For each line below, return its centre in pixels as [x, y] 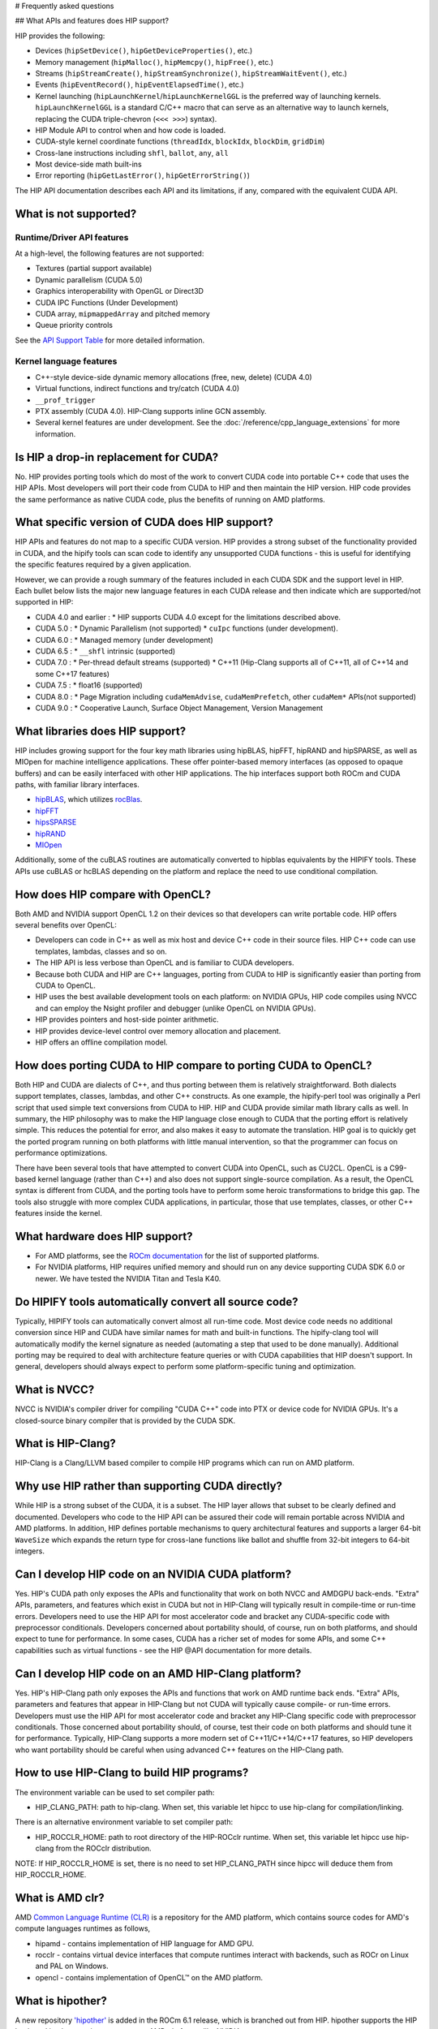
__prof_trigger [66, 400]
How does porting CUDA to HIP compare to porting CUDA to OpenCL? [193, 1065]
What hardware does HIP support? [104, 1236]
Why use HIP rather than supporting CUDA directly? [149, 1486]
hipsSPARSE [56, 822]
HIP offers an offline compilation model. [101, 1042]
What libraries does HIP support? [101, 731]
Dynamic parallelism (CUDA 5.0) [89, 279]
